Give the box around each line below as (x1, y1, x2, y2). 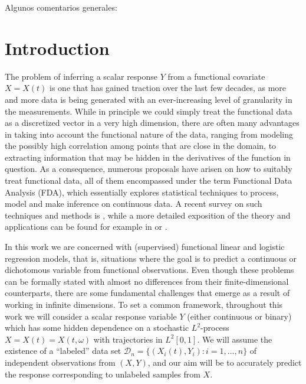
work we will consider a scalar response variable (5, 310, 177, 322)
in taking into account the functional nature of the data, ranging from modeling (5, 128, 294, 140)
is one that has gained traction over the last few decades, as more (50, 82, 287, 94)
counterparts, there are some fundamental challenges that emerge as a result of (5, 287, 290, 299)
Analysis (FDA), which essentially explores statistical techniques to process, (5, 186, 279, 198)
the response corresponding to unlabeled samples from (5, 367, 200, 380)
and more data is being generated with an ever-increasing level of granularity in (5, 93, 292, 105)
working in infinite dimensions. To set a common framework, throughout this (5, 298, 283, 310)
